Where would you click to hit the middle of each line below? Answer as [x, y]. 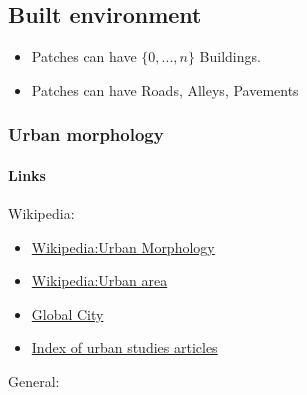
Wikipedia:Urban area [99, 280]
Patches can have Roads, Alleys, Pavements [165, 89]
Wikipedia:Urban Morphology [123, 246]
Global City [67, 313]
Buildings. [230, 56]
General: [34, 381]
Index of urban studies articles [124, 347]
